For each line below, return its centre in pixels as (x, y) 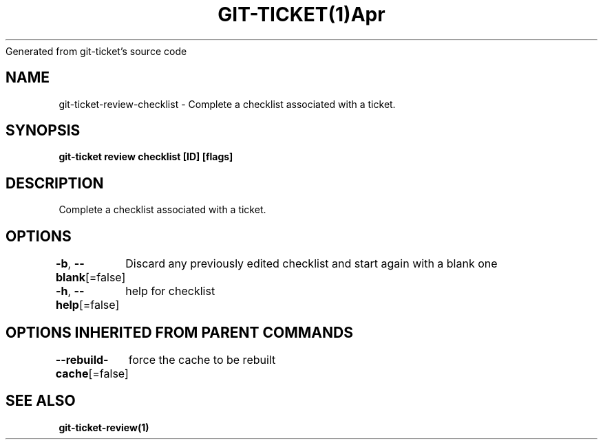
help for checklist (170, 291)
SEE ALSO (41, 401)
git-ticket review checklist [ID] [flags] (146, 157)
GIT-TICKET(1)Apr (301, 14)
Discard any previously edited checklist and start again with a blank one (311, 264)
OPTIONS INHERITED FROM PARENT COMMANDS (179, 332)
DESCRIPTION (55, 183)
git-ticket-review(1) (104, 427)
